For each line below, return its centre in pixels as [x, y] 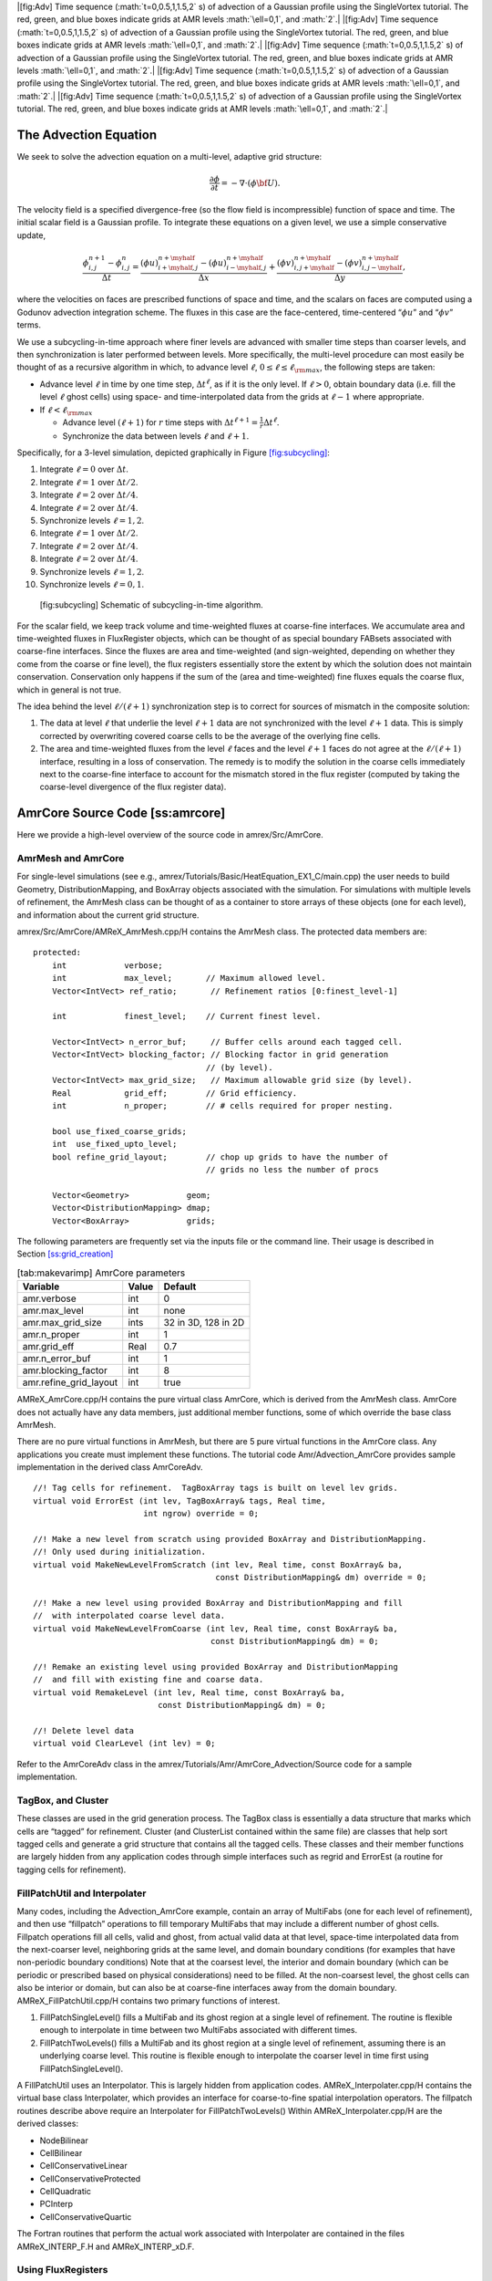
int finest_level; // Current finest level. [186, 1016]
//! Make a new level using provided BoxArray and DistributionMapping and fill [218, 1603]
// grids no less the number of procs [292, 1169]
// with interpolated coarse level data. [129, 1616]
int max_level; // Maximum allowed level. [189, 978]
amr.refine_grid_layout [70, 1382]
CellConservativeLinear [83, 2166]
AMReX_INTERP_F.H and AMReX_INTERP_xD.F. [106, 2246]
